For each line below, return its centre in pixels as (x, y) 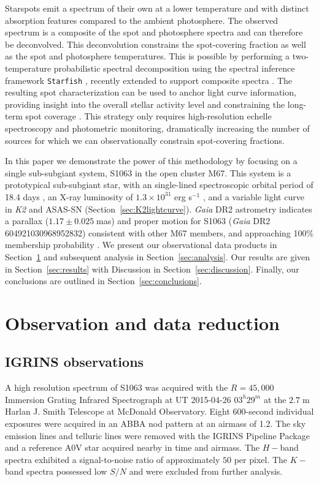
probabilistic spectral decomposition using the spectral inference (174, 68)
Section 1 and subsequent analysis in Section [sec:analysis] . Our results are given (158, 256)
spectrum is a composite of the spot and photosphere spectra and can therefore (154, 32)
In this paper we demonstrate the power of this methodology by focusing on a (151, 161)
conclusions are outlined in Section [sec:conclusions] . (103, 281)
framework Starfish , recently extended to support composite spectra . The (148, 80)
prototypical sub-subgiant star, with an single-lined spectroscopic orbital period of (159, 185)
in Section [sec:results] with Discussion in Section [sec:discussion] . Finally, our (152, 269)
